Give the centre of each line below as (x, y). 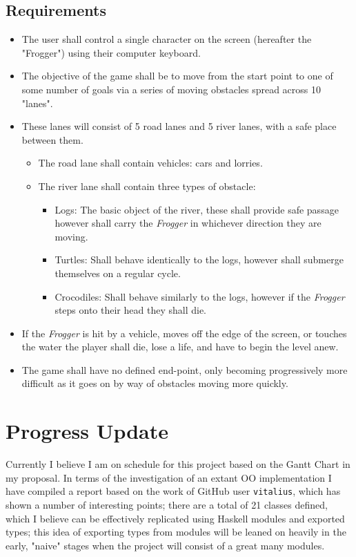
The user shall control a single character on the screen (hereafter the (167, 39)
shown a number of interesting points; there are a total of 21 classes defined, (167, 505)
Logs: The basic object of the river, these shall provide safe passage (197, 209)
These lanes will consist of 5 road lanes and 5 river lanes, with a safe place (179, 126)
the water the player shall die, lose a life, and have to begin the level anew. (180, 347)
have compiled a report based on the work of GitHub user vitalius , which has (173, 491)
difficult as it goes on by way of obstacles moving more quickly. (155, 383)
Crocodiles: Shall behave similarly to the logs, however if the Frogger (200, 296)
